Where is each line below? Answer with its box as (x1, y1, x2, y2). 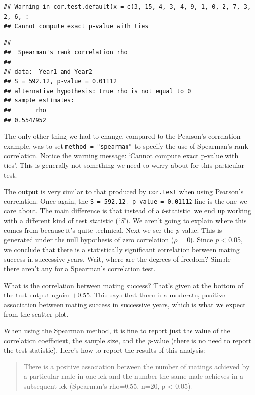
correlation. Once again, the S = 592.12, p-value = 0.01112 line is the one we (4, 196, 247, 206)
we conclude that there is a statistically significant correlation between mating (4, 244, 240, 254)
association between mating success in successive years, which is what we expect (4, 299, 246, 309)
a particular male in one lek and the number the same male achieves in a (23, 371, 244, 381)
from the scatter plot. (4, 309, 69, 319)
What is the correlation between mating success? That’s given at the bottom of (4, 280, 244, 290)
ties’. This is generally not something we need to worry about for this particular (4, 160, 244, 170)
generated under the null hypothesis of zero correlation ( (4, 234, 174, 245)
